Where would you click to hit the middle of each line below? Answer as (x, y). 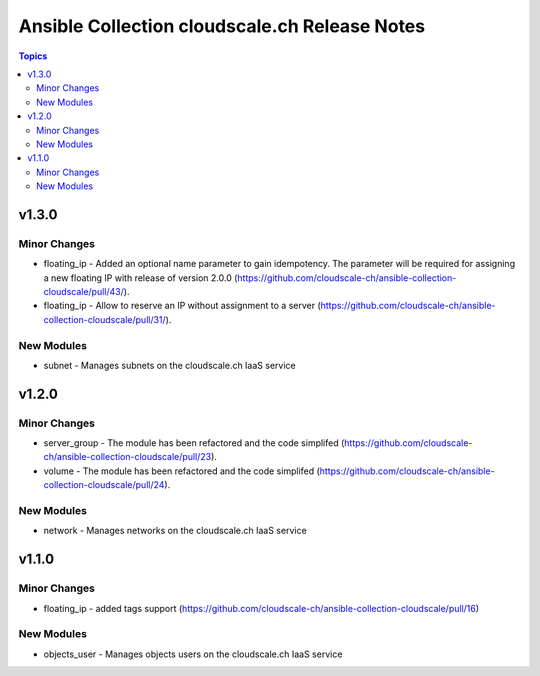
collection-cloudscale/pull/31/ (105, 319)
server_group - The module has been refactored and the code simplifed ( (194, 443)
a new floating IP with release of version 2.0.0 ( (140, 277)
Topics (33, 56)
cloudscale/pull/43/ (84, 291)
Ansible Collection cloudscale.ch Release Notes (221, 26)
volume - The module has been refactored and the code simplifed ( (181, 471)
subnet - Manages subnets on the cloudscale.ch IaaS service (169, 365)
